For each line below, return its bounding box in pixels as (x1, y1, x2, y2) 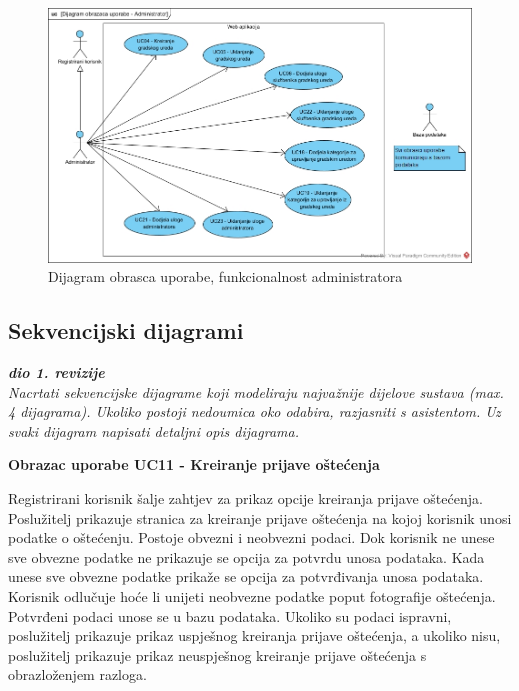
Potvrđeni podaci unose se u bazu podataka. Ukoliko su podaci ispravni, (8, 605, 452, 626)
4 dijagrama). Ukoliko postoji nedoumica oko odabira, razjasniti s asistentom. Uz (8, 401, 501, 422)
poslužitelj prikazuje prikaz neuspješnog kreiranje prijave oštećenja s (8, 644, 427, 665)
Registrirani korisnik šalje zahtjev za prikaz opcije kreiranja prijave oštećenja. (8, 487, 483, 508)
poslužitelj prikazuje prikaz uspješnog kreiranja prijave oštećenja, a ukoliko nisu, (8, 625, 501, 646)
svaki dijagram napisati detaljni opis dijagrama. (8, 420, 299, 441)
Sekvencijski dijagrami (8, 315, 244, 346)
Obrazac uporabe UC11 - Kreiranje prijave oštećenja (8, 454, 380, 475)
